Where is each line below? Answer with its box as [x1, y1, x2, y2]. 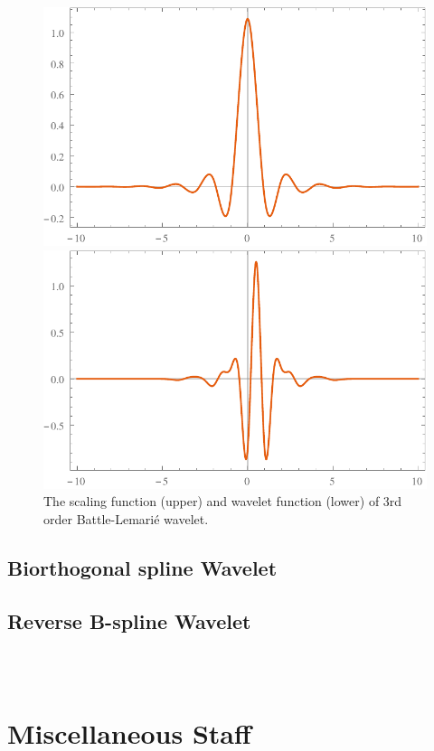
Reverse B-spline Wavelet [7, 606, 251, 634]
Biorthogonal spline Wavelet [7, 553, 278, 581]
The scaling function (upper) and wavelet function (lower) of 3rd [43, 492, 402, 511]
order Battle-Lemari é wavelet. [43, 509, 209, 528]
